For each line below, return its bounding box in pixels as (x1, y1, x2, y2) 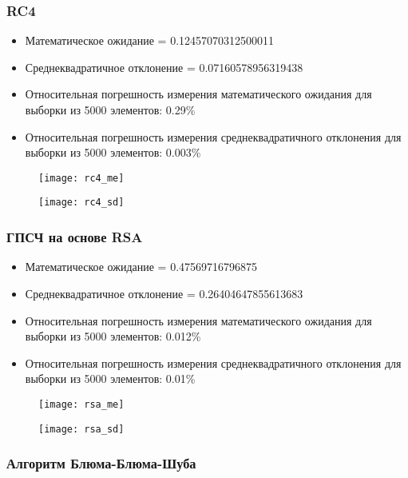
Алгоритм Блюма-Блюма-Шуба (6, 453, 196, 473)
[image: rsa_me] (38, 398, 125, 410)
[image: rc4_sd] (38, 197, 125, 209)
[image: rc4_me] (38, 172, 125, 184)
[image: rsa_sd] (38, 423, 125, 435)
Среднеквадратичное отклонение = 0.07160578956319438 (25, 58, 303, 75)
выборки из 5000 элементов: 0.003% (25, 144, 201, 161)
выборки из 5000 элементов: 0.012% (25, 328, 201, 345)
